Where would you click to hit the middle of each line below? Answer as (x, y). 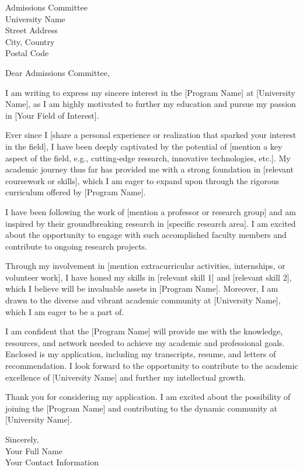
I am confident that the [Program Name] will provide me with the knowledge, (144, 331)
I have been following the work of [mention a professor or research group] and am (151, 211)
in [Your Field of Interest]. (52, 115)
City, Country (30, 41)
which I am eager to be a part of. (65, 311)
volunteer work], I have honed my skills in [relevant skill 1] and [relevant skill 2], (149, 277)
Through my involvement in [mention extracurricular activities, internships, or (145, 266)
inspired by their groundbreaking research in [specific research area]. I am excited (151, 223)
